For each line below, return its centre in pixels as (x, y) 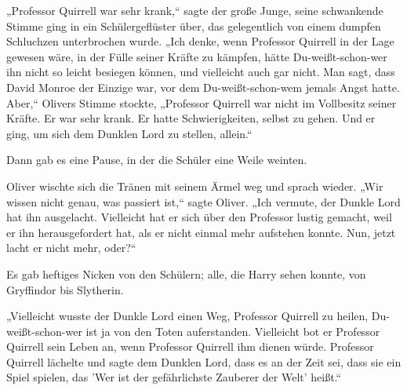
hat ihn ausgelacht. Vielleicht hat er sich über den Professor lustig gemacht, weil (199, 217)
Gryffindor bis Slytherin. (65, 289)
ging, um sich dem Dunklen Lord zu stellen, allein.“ (129, 133)
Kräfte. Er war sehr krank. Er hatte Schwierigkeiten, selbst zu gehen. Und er (191, 118)
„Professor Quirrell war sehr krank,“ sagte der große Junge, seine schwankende (195, 10)
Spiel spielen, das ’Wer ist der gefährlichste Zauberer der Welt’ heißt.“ (174, 377)
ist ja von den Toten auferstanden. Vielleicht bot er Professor (233, 331)
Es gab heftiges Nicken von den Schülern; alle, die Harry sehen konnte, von (186, 273)
